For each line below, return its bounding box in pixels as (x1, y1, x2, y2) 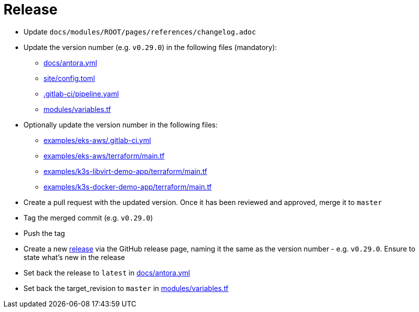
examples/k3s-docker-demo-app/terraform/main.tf (43, 182, 212, 191)
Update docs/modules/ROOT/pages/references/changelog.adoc (23, 27, 256, 36)
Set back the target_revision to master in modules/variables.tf (23, 283, 228, 292)
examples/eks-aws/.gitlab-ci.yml (43, 135, 151, 144)
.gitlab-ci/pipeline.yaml (43, 89, 119, 98)
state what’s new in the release (23, 252, 125, 261)
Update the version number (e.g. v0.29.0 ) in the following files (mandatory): (23, 42, 277, 51)
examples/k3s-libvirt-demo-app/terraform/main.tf (43, 166, 207, 175)
